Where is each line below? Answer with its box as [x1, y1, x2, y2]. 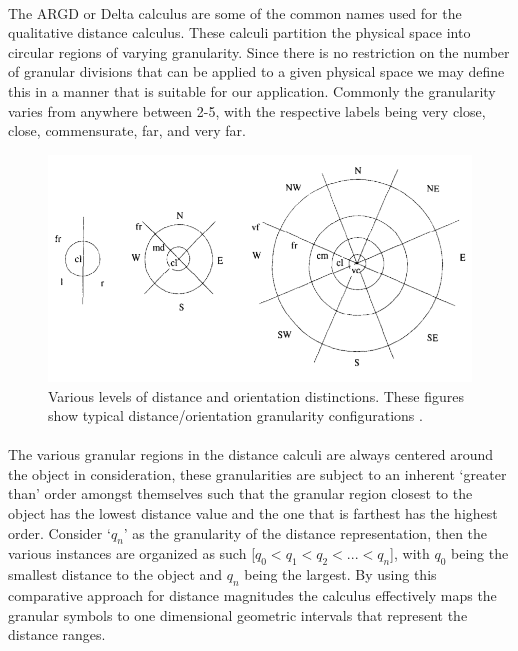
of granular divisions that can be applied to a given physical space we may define [8, 61, 505, 82]
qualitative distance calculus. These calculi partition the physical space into [8, 22, 471, 43]
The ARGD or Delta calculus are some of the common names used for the [8, 2, 462, 23]
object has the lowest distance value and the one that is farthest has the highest [8, 503, 498, 524]
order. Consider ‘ [8, 522, 111, 543]
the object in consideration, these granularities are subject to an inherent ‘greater [8, 463, 507, 484]
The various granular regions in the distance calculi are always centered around [8, 444, 494, 465]
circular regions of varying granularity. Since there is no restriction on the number [8, 41, 510, 62]
